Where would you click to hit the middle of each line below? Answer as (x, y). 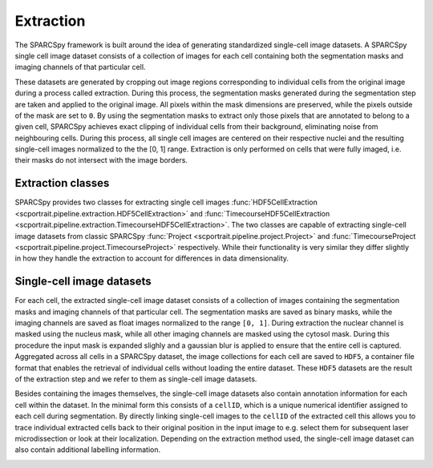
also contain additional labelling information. (88, 450)
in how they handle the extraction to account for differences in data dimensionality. (152, 258)
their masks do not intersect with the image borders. (101, 160)
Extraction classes (62, 183)
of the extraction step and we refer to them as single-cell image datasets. (136, 379)
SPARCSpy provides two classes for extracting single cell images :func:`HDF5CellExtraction (166, 202)
